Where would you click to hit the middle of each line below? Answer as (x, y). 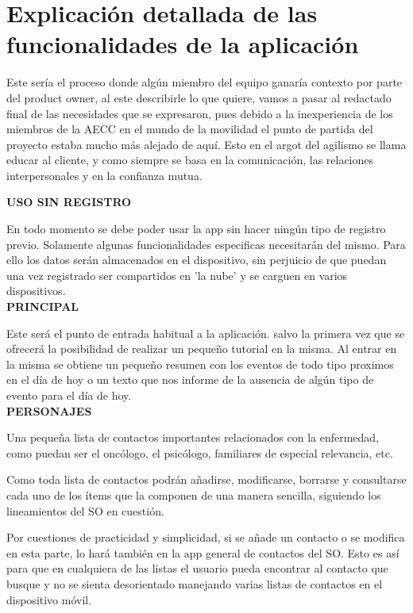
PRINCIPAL (43, 306)
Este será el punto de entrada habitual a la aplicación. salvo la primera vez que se (206, 333)
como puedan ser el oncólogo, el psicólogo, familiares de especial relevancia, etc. (200, 452)
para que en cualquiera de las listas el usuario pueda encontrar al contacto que (197, 568)
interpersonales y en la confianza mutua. (104, 175)
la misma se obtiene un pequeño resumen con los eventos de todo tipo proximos (200, 364)
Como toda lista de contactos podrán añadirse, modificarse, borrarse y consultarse (206, 479)
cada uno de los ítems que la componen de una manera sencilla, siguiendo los (194, 494)
